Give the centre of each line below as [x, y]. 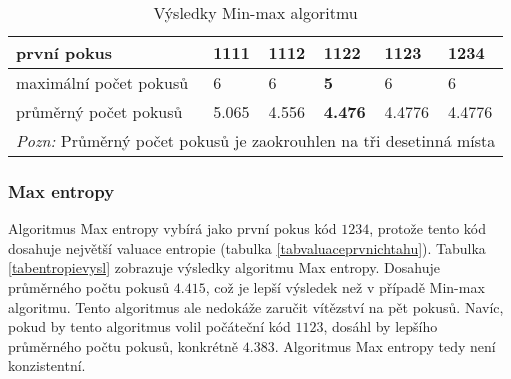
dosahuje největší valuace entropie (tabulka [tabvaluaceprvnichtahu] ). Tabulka [247, 247]
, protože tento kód [427, 228]
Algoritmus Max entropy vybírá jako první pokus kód [172, 228]
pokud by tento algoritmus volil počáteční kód [149, 326]
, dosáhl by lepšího [380, 326]
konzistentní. [47, 365]
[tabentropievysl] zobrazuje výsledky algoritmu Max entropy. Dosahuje [224, 267]
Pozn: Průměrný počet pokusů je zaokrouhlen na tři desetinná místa [256, 140]
